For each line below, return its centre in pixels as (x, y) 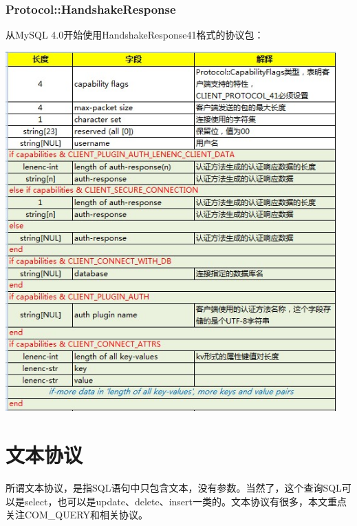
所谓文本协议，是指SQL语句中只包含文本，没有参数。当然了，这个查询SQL (174, 488)
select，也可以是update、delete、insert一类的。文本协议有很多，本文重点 (186, 501)
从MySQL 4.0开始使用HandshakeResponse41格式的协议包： (135, 35)
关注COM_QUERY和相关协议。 (77, 515)
